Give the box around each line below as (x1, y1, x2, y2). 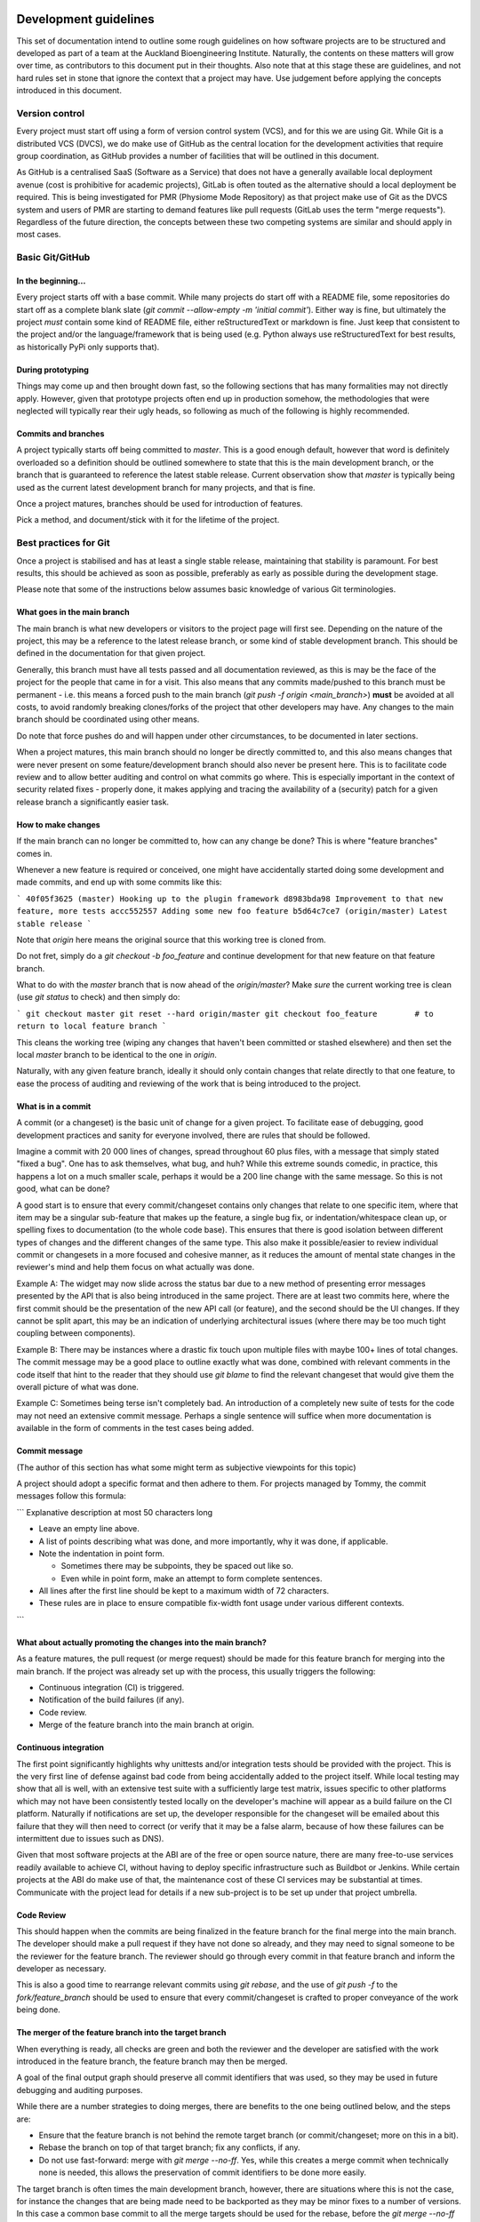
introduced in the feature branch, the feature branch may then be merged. (16, 2056, 288, 2066)
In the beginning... (16, 276, 86, 286)
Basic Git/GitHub (16, 252, 91, 264)
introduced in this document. (16, 85, 122, 96)
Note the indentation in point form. (38, 1547, 164, 1559)
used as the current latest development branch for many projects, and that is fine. (16, 482, 316, 492)
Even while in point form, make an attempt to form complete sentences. (60, 1573, 323, 1584)
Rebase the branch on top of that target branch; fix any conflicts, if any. (38, 2142, 301, 2153)
